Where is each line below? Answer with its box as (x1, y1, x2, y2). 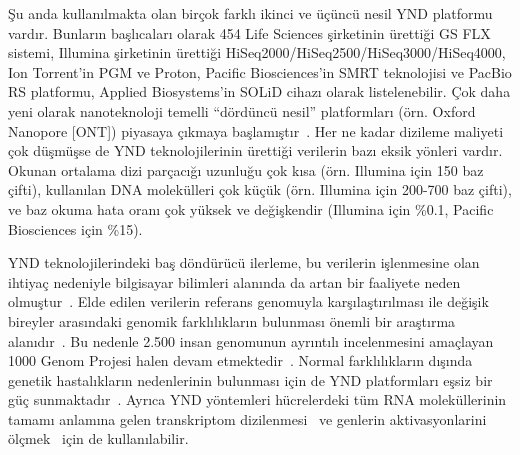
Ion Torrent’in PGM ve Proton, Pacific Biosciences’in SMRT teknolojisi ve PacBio (8, 61, 512, 82)
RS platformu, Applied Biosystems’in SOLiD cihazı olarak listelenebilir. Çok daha (8, 81, 511, 102)
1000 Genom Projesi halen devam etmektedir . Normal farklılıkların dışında (8, 350, 473, 371)
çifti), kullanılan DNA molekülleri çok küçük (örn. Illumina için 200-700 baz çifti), (8, 179, 512, 200)
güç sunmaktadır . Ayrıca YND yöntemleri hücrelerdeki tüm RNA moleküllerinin (8, 389, 507, 410)
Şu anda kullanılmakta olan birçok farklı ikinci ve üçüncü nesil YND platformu (8, 3, 493, 23)
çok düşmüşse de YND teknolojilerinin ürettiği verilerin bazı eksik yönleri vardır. (8, 140, 503, 161)
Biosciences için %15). (8, 218, 143, 239)
